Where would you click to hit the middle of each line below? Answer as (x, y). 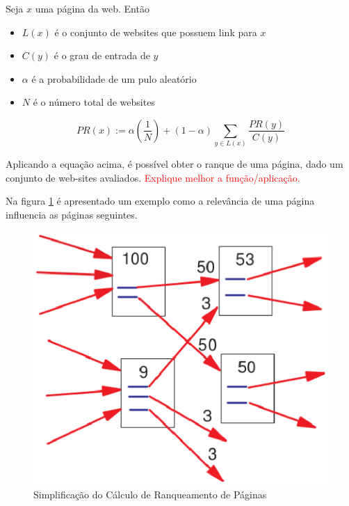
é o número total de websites (94, 102)
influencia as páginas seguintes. (72, 215)
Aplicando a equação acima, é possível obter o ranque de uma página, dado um (174, 164)
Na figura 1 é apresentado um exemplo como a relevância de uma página (160, 201)
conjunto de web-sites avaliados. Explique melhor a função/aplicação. (153, 177)
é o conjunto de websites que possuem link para (156, 32)
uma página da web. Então (92, 8)
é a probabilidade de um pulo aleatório (114, 78)
